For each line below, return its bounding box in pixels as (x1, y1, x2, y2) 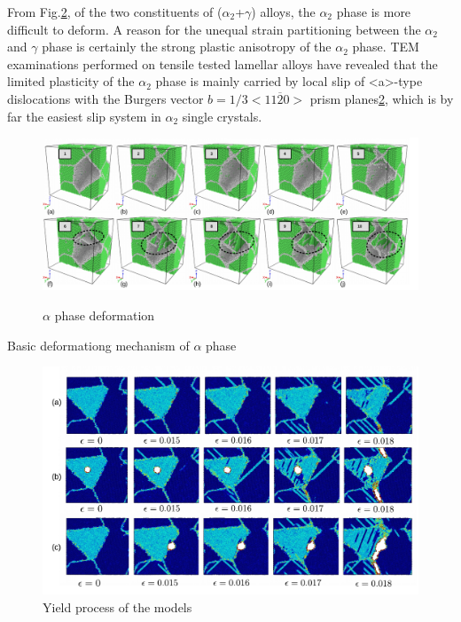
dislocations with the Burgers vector (7, 89, 204, 107)
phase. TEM (352, 37, 419, 56)
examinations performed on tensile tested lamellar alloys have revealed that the (7, 54, 438, 73)
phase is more (336, 3, 411, 20)
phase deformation (54, 306, 155, 324)
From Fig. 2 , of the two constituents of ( (7, 3, 223, 20)
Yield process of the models (43, 597, 192, 616)
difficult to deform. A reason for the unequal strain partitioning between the (7, 20, 421, 38)
